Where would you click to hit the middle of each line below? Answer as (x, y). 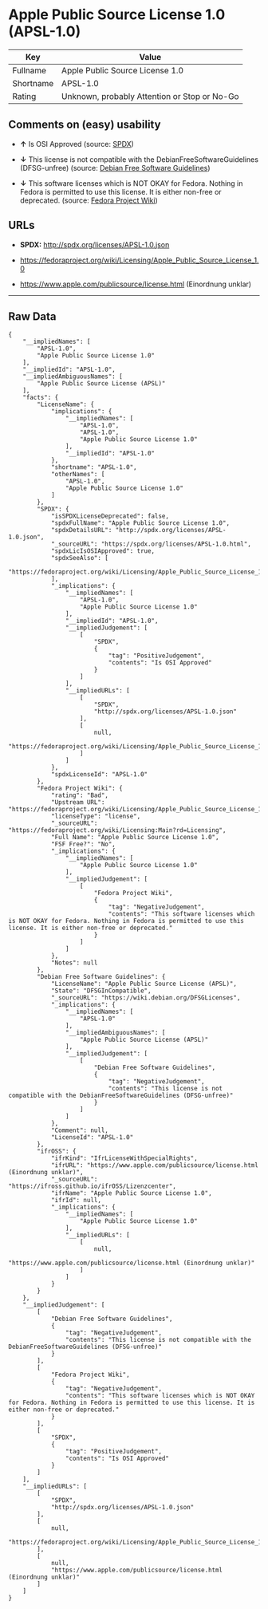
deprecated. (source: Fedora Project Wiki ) (89, 200)
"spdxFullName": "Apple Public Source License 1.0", (140, 523)
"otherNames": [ (78, 475)
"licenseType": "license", (96, 816)
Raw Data (33, 316)
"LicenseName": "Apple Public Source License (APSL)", (144, 984)
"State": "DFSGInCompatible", (101, 991)
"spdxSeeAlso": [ (80, 558)
